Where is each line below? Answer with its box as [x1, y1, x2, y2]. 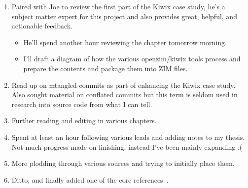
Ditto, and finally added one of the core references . [11, 174, 169, 185]
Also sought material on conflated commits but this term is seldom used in [11, 89, 238, 100]
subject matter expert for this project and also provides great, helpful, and [11, 11, 237, 21]
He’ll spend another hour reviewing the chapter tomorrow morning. [23, 37, 227, 47]
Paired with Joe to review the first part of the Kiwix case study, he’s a [11, 1, 225, 11]
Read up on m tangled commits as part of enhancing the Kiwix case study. [11, 80, 236, 90]
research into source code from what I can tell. [11, 99, 152, 109]
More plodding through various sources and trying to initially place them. [11, 158, 235, 168]
